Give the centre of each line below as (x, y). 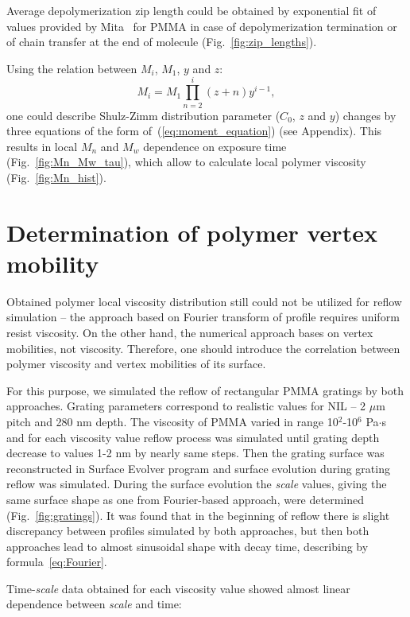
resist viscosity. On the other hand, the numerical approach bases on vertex (190, 332)
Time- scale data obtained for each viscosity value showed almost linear (178, 588)
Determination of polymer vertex (192, 232)
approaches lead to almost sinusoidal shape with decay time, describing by (188, 546)
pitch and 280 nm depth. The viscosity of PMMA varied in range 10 (172, 421)
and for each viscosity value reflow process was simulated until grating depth (193, 437)
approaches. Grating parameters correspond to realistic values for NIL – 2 (186, 406)
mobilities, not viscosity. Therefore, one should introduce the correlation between (203, 348)
